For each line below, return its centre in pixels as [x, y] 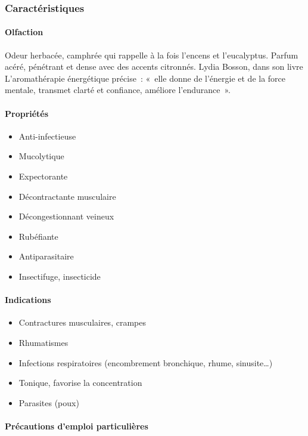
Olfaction [24, 32]
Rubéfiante [38, 236]
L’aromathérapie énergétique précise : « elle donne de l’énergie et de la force [145, 78]
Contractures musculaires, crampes [82, 322]
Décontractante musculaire [67, 196]
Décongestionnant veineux [66, 216]
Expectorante [43, 176]
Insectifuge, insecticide [60, 276]
